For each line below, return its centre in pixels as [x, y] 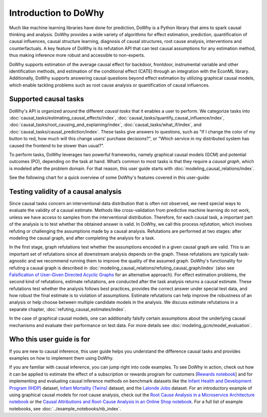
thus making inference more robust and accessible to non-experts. [77, 55]
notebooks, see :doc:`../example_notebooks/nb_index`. [65, 409]
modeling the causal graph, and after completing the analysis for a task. [82, 238]
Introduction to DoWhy [57, 13]
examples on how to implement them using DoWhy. [61, 358]
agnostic [18, 261]
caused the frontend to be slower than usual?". [57, 145]
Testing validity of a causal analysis [66, 191]
